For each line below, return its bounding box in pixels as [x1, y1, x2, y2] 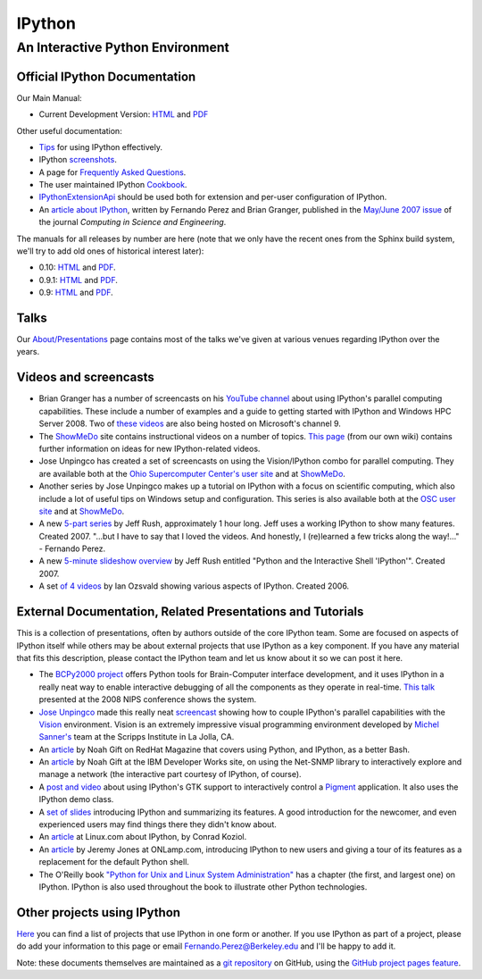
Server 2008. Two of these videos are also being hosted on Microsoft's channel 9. [38, 418, 341, 429]
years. [16, 347, 40, 357]
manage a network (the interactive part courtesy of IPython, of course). [38, 769, 303, 780]
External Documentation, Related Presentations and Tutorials [16, 604, 364, 620]
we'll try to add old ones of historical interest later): [16, 246, 204, 256]
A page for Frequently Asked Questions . [38, 166, 187, 178]
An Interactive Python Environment [16, 39, 229, 55]
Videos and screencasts [16, 370, 155, 385]
